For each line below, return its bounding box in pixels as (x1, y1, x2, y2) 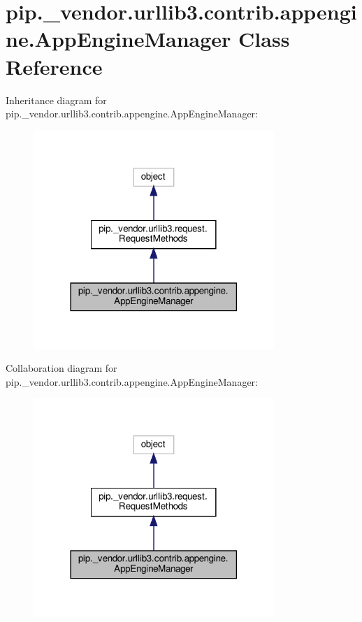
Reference (6, 52, 103, 80)
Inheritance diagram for (6, 92, 107, 107)
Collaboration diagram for (6, 361, 117, 375)
